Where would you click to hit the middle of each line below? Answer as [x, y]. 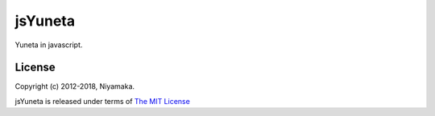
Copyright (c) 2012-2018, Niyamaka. [75, 86]
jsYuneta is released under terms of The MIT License [103, 101]
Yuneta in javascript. [49, 45]
